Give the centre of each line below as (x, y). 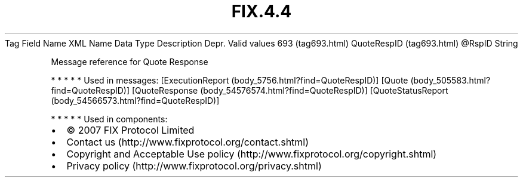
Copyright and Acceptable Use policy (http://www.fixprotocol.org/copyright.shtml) (252, 154)
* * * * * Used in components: (109, 119)
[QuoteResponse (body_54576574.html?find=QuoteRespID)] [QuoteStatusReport (290, 90)
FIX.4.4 (261, 11)
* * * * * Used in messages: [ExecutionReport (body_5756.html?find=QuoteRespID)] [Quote (230, 80)
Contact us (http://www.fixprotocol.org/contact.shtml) (188, 142)
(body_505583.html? (450, 80)
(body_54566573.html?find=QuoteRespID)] (135, 100)
